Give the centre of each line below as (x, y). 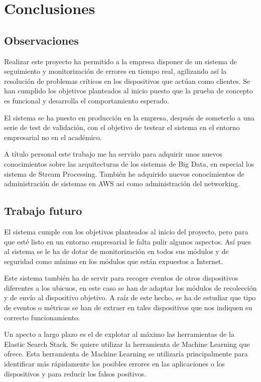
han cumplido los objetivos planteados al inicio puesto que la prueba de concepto (128, 91)
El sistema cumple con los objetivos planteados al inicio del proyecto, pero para (126, 231)
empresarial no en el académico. (53, 137)
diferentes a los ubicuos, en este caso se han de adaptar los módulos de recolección (130, 287)
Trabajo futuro (43, 211)
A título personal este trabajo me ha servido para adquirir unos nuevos (113, 154)
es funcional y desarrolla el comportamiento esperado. (87, 100)
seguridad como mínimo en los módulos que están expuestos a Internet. (114, 261)
